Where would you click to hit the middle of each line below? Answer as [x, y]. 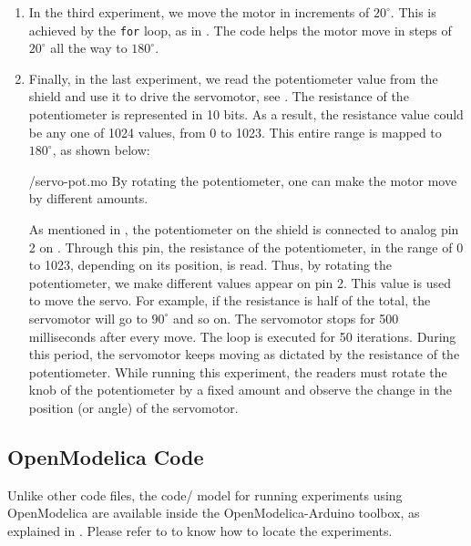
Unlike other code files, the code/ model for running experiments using [205, 494]
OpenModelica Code [106, 456]
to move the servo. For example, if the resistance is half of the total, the [230, 300]
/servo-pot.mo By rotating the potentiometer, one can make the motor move [243, 180]
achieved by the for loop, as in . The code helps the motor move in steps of [240, 30]
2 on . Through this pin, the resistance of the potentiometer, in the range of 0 [246, 247]
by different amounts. [88, 198]
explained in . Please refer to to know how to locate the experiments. [200, 530]
